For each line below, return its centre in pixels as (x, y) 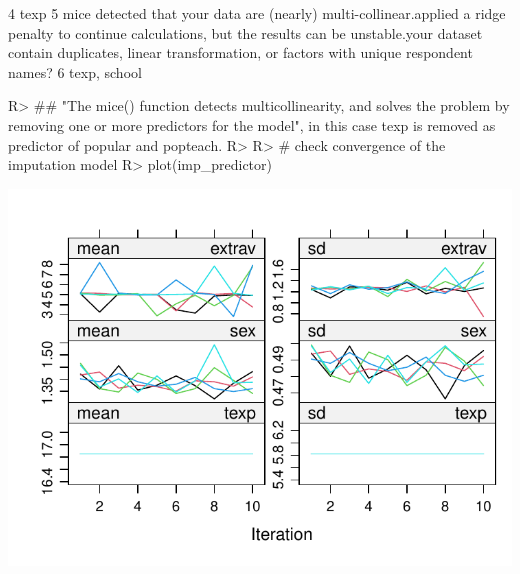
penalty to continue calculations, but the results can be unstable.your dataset (245, 32)
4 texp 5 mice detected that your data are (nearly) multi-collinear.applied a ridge (257, 13)
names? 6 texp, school (75, 71)
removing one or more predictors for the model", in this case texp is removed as (252, 124)
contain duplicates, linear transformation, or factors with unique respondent (240, 52)
